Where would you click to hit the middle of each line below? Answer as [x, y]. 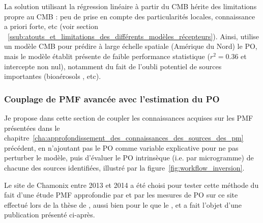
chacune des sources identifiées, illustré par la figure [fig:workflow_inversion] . [124, 167]
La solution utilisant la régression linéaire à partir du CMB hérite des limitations [130, 6]
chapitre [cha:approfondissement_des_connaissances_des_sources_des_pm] [124, 138]
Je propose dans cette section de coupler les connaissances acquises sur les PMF [129, 117]
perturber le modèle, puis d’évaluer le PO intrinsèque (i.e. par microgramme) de [129, 158]
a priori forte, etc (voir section [51, 26]
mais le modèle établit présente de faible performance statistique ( [107, 56]
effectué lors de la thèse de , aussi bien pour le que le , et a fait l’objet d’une [123, 204]
